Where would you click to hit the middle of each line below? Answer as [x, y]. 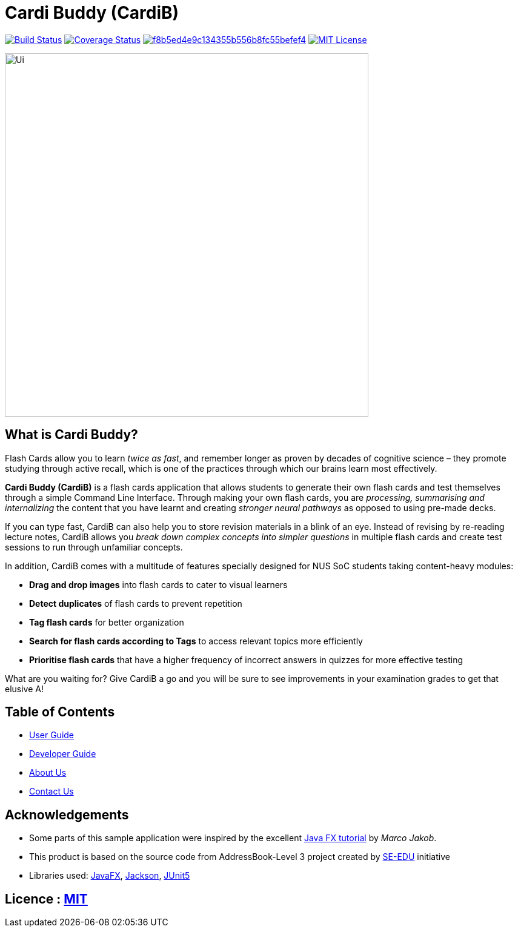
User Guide [52, 735]
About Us [48, 773]
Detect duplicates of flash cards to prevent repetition [136, 603]
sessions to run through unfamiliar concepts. [94, 547]
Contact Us [51, 792]
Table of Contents [60, 712]
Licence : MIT [46, 899]
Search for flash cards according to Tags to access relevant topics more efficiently [196, 641]
